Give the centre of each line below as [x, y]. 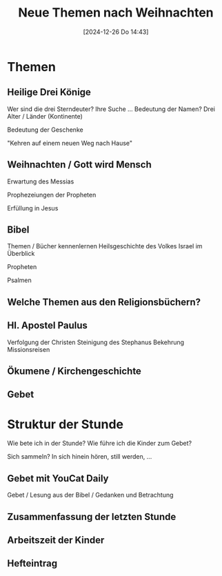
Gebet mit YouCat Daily [58, 478]
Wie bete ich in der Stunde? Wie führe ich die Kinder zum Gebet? [99, 444]
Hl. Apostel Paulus [48, 326]
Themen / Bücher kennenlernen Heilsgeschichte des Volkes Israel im [105, 246]
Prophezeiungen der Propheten [52, 195]
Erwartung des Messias [41, 181]
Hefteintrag [32, 564]
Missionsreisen [29, 349]
